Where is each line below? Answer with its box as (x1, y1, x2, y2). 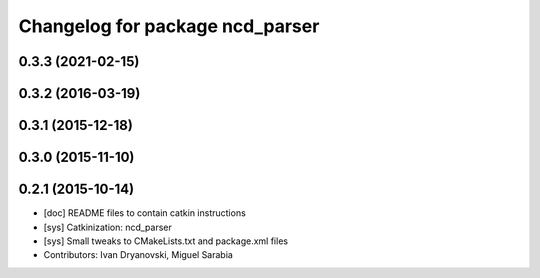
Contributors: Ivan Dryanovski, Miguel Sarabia (43, 249, 234, 261)
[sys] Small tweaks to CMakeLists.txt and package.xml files (43, 235, 289, 247)
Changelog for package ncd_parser (18, 15, 320, 37)
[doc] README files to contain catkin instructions (43, 207, 247, 219)
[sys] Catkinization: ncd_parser (43, 221, 172, 233)
